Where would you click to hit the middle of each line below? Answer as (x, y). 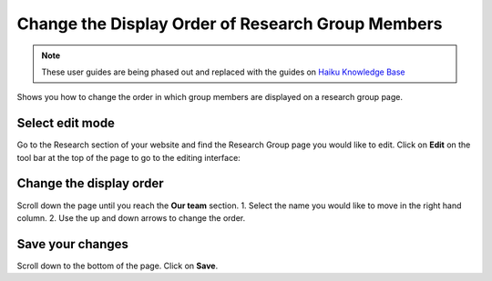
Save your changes (73, 244)
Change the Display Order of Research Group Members (230, 24)
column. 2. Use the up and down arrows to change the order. (131, 217)
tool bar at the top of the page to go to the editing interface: (128, 157)
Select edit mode (66, 123)
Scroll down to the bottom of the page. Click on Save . (118, 266)
